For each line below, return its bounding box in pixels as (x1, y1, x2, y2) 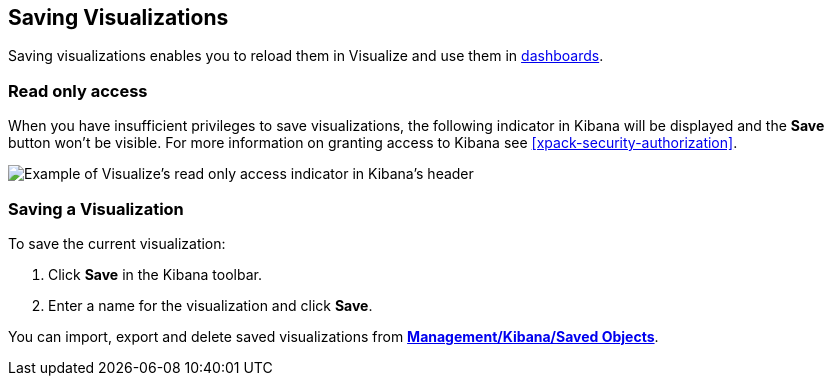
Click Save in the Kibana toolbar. (48, 265, 262, 283)
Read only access (8, 80, 148, 101)
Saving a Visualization (8, 198, 184, 219)
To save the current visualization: (8, 234, 226, 252)
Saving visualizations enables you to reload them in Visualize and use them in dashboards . (8, 47, 604, 65)
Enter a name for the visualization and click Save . (48, 296, 373, 314)
